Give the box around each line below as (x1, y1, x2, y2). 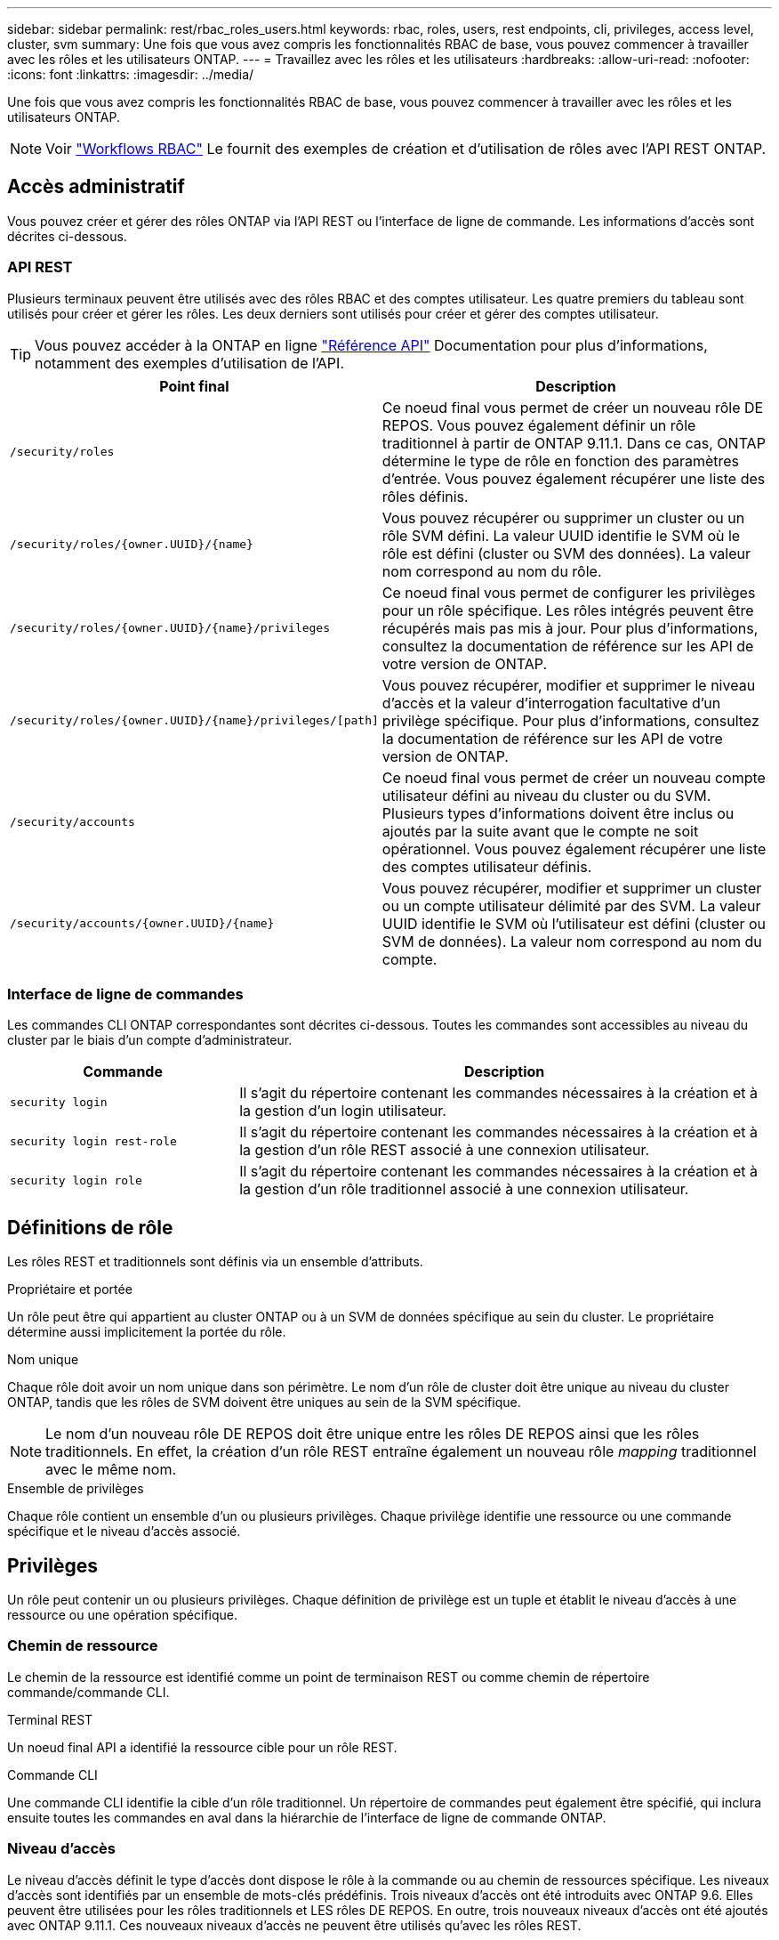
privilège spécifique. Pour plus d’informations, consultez (381, 711, 759, 730)
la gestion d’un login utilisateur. (239, 1102, 446, 1120)
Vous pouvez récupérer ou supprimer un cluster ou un (381, 508, 745, 527)
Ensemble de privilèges (7, 1481, 144, 1497)
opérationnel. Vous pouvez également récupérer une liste (381, 839, 767, 858)
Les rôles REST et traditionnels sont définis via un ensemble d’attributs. (7, 1254, 423, 1270)
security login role (10, 1173, 142, 1187)
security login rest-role (10, 1134, 177, 1148)
